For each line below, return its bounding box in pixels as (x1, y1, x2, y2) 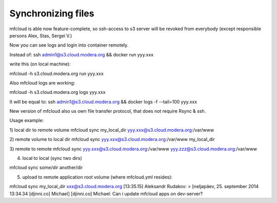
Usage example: (9, 117, 44, 124)
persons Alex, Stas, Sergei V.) (9, 32, 72, 38)
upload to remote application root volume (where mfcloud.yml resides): (22, 174, 173, 180)
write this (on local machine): (9, 61, 71, 67)
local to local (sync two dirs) (22, 155, 82, 161)
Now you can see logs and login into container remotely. (9, 42, 129, 48)
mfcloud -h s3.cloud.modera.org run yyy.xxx (9, 70, 104, 76)
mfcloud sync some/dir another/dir (9, 165, 83, 171)
